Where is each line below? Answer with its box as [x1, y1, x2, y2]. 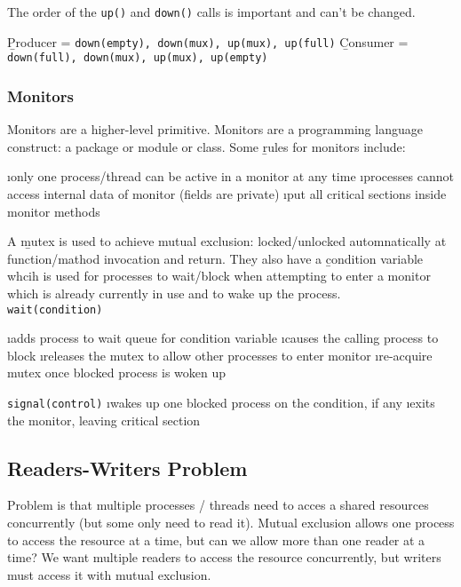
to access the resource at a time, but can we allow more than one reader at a [7, 530, 425, 549]
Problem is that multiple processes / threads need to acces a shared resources [7, 496, 429, 514]
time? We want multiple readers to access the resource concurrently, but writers [7, 548, 441, 567]
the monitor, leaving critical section [7, 410, 201, 429]
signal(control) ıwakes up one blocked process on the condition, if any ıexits [7, 393, 435, 411]
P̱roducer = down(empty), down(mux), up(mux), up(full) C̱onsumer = [7, 32, 409, 51]
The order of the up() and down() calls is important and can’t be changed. [7, 3, 416, 20]
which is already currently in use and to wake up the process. [7, 283, 341, 302]
